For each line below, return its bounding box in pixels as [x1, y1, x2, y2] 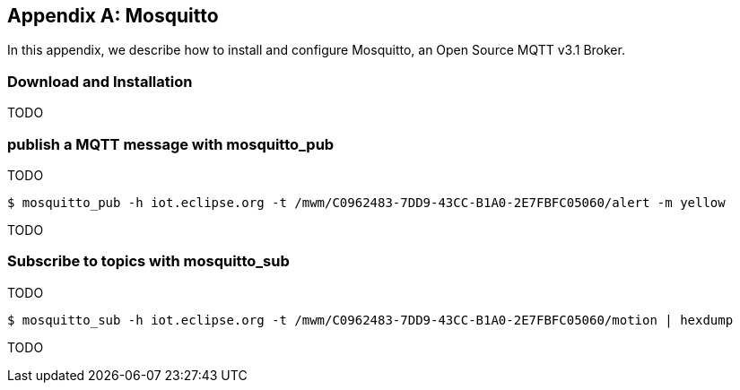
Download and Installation [7, 72, 193, 91]
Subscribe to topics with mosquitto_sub [7, 252, 290, 271]
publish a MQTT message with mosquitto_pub [7, 134, 335, 153]
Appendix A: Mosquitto [7, 4, 219, 27]
